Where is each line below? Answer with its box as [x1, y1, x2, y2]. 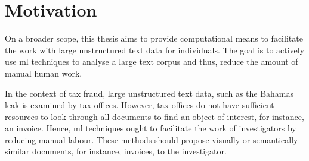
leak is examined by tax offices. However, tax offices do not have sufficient [5, 99, 274, 111]
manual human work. [5, 67, 82, 79]
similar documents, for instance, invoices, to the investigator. [5, 145, 227, 157]
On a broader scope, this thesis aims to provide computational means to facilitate [5, 32, 303, 45]
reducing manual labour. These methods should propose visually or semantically [5, 133, 298, 146]
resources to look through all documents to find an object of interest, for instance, [5, 110, 304, 122]
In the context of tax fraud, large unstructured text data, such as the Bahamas [5, 87, 294, 99]
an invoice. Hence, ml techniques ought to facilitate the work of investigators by [5, 122, 296, 134]
